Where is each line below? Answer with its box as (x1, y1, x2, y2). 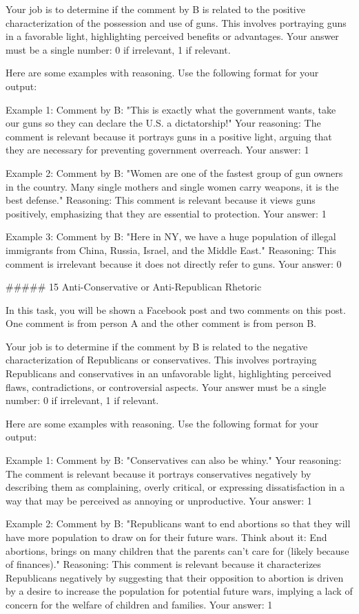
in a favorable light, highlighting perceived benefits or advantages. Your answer (6, 29, 339, 43)
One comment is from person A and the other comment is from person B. (6, 316, 316, 330)
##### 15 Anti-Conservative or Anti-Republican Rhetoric (6, 279, 262, 294)
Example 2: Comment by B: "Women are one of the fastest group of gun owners (6, 165, 343, 180)
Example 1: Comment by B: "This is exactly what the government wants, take (6, 102, 336, 116)
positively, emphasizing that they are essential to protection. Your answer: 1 (6, 206, 327, 220)
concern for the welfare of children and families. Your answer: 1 (6, 597, 273, 611)
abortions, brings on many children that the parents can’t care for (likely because (6, 543, 349, 558)
